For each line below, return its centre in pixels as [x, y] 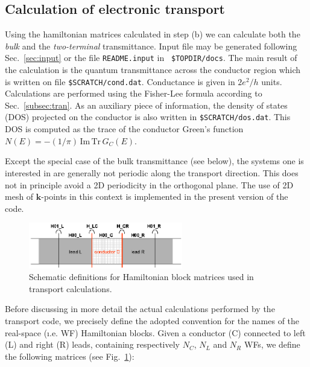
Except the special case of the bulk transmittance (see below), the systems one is [154, 161]
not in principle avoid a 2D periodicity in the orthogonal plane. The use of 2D [149, 184]
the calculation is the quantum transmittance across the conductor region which [153, 70]
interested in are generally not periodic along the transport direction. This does [152, 172]
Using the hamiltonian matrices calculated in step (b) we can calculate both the [153, 34]
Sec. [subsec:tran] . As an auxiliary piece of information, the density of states [146, 105]
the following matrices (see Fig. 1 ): [70, 356]
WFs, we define [272, 344]
